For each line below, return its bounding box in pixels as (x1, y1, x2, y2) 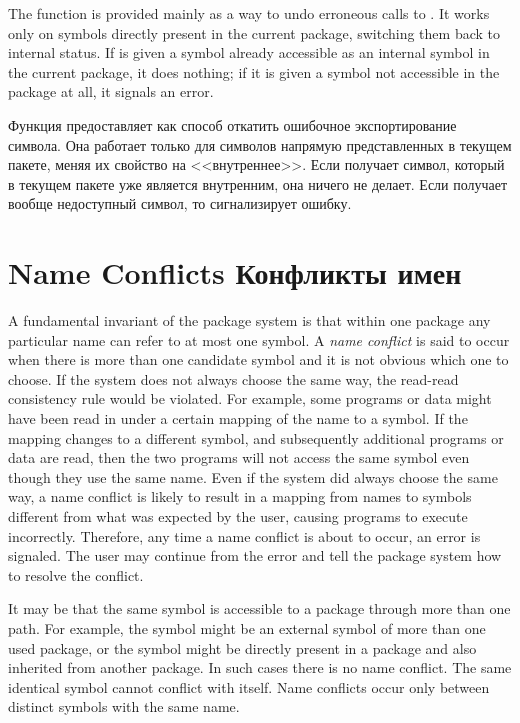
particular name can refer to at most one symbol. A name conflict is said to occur (8, 329, 510, 350)
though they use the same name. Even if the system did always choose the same (8, 466, 498, 487)
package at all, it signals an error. (8, 81, 214, 102)
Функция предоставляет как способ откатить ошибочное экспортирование (8, 114, 457, 135)
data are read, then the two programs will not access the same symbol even (8, 447, 470, 468)
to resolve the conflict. (8, 564, 144, 585)
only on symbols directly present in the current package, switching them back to (8, 22, 500, 43)
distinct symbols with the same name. (8, 696, 240, 717)
